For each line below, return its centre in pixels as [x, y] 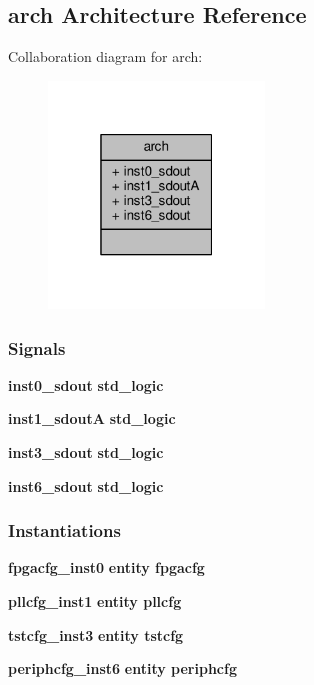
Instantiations [64, 530]
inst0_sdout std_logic [86, 384]
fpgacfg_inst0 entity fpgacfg [106, 567]
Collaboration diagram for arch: [105, 56]
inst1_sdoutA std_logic [92, 418]
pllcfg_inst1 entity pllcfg [95, 600]
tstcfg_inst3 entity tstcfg [96, 634]
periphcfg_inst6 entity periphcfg [122, 668]
